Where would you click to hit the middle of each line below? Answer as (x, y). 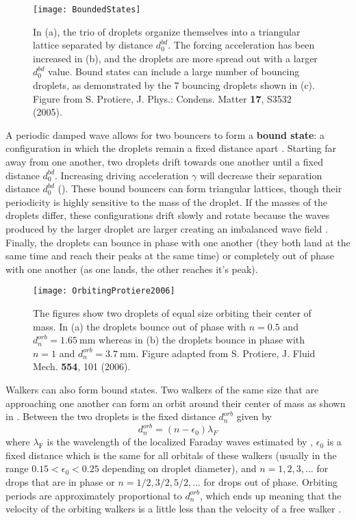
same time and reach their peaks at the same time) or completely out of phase (170, 256)
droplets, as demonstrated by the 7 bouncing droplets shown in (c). (174, 85)
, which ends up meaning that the (270, 495)
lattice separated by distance (93, 45)
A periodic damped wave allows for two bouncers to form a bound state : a (165, 134)
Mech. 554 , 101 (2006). (82, 366)
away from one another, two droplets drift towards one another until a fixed (164, 161)
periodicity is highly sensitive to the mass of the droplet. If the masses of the (167, 201)
